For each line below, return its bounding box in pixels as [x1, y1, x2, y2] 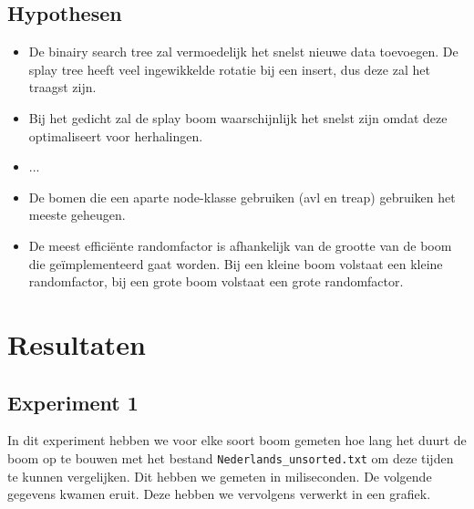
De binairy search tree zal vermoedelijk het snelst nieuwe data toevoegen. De [28, 42, 459, 61]
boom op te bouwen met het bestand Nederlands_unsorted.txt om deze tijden [7, 448, 454, 467]
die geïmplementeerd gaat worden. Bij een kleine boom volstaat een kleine [28, 254, 443, 273]
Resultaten [7, 325, 146, 362]
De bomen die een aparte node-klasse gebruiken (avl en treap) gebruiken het [28, 187, 456, 206]
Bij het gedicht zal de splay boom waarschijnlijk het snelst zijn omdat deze [28, 108, 448, 127]
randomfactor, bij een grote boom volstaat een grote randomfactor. [28, 272, 404, 291]
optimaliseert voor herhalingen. [28, 126, 203, 145]
